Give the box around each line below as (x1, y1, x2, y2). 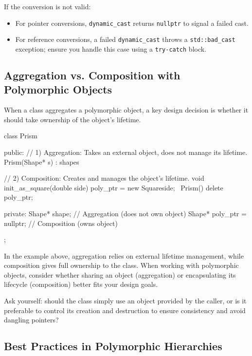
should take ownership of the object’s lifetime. (4, 114, 141, 124)
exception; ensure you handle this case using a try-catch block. (15, 43, 207, 54)
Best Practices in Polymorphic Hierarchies (4, 338, 222, 354)
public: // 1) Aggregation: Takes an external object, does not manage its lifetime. (4, 147, 248, 157)
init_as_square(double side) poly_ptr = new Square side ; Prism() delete (4, 182, 223, 192)
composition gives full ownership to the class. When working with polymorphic (4, 260, 239, 270)
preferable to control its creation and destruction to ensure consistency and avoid (4, 305, 246, 315)
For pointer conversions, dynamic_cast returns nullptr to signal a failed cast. (15, 18, 249, 28)
